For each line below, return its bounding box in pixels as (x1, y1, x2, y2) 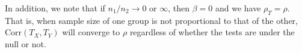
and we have (215, 2, 261, 14)
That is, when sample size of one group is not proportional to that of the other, (5, 14, 298, 26)
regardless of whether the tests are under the (129, 26, 295, 38)
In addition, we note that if (5, 2, 105, 14)
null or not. (5, 37, 46, 50)
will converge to (62, 26, 120, 38)
